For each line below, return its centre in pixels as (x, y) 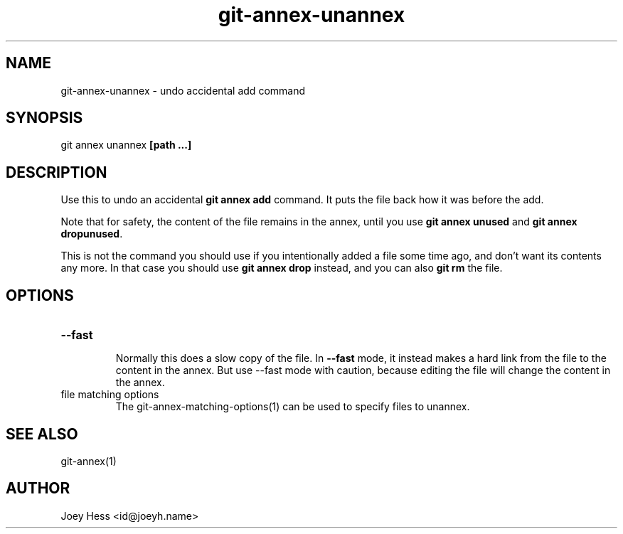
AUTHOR (38, 488)
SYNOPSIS (44, 118)
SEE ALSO (42, 434)
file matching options (110, 395)
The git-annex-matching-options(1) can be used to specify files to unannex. (293, 407)
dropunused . (92, 234)
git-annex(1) (89, 461)
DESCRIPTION (57, 172)
